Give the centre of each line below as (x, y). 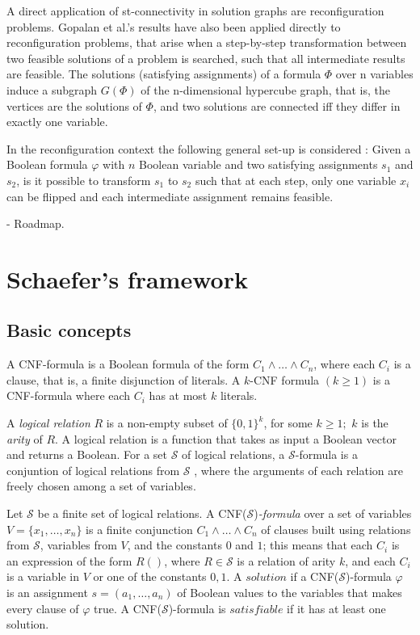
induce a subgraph (52, 89)
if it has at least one (336, 608)
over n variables (374, 74)
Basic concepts (69, 330)
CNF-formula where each (69, 395)
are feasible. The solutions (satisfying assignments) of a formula (164, 74)
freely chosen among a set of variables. (101, 486)
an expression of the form (69, 560)
